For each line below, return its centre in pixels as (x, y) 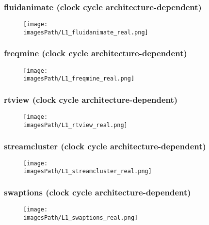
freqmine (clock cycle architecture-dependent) (96, 53)
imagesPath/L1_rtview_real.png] (75, 125)
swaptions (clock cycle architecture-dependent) (97, 192)
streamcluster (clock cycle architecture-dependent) (105, 146)
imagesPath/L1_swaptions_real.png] (81, 218)
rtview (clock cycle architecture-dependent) (91, 99)
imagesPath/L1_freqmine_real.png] (79, 79)
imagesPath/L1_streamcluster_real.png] (88, 171)
